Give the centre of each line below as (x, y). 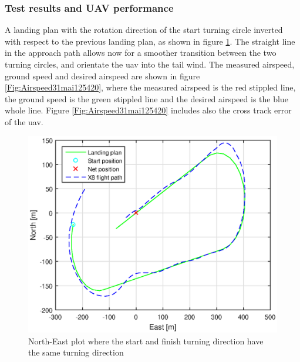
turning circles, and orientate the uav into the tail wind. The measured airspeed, (150, 64)
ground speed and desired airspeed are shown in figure (102, 76)
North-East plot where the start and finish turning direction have (146, 341)
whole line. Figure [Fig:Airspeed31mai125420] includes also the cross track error (148, 110)
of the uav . (24, 121)
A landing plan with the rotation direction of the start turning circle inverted (144, 30)
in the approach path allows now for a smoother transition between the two (141, 53)
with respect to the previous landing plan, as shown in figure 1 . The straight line (150, 41)
